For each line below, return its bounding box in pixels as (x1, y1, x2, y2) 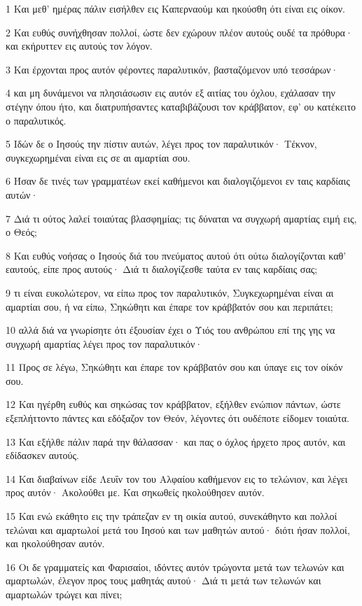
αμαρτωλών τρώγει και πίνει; (6, 587, 123, 601)
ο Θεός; (6, 225, 37, 239)
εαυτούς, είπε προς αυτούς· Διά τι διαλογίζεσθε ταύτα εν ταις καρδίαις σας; (6, 262, 318, 276)
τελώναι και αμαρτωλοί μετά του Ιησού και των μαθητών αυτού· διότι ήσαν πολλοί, (6, 522, 350, 537)
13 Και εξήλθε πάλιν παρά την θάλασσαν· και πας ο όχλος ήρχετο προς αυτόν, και (6, 434, 346, 449)
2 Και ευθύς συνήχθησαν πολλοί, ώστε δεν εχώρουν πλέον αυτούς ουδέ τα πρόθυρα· (6, 24, 353, 39)
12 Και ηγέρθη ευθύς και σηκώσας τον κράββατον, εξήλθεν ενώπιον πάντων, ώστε (6, 397, 341, 411)
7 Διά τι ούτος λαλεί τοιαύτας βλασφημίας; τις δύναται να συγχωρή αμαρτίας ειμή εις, (6, 211, 357, 225)
